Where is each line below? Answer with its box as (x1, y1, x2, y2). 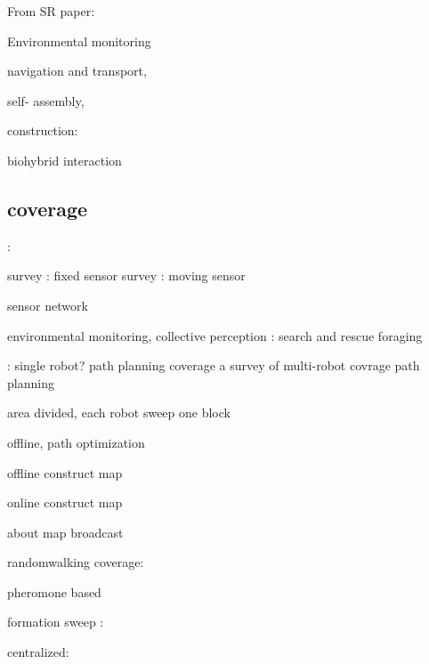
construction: (7, 121, 78, 140)
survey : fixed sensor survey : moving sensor (7, 266, 246, 285)
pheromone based (7, 582, 101, 601)
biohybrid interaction (7, 150, 122, 169)
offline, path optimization (7, 433, 145, 451)
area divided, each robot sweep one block (7, 403, 231, 422)
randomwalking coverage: (7, 553, 144, 571)
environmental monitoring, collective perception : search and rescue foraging (7, 326, 423, 344)
